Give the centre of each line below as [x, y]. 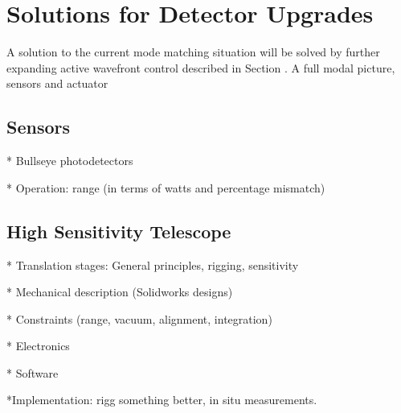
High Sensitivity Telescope [119, 231]
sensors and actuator [57, 83]
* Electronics [38, 346]
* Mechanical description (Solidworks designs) [120, 292]
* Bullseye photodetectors [70, 161]
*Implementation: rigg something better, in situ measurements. [162, 400]
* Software [33, 372]
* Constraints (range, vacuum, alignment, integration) [139, 318]
